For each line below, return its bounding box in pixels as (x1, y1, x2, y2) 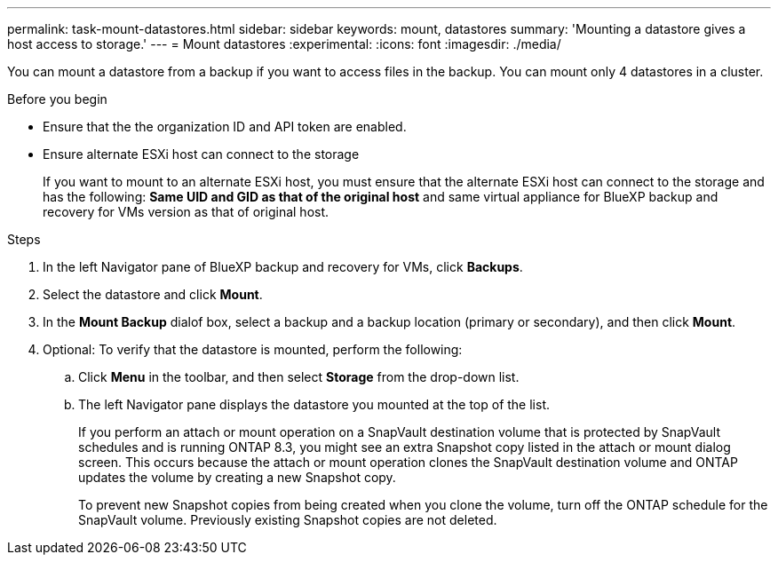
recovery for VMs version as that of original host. (43, 204, 329, 219)
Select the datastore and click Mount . (43, 287, 263, 302)
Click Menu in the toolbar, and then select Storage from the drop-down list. (78, 369, 520, 384)
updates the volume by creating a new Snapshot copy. (78, 470, 396, 485)
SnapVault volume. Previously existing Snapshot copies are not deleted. (78, 512, 497, 527)
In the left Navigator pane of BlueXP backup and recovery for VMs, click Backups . (43, 259, 523, 274)
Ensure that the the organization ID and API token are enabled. (43, 119, 407, 134)
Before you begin (7, 91, 107, 107)
